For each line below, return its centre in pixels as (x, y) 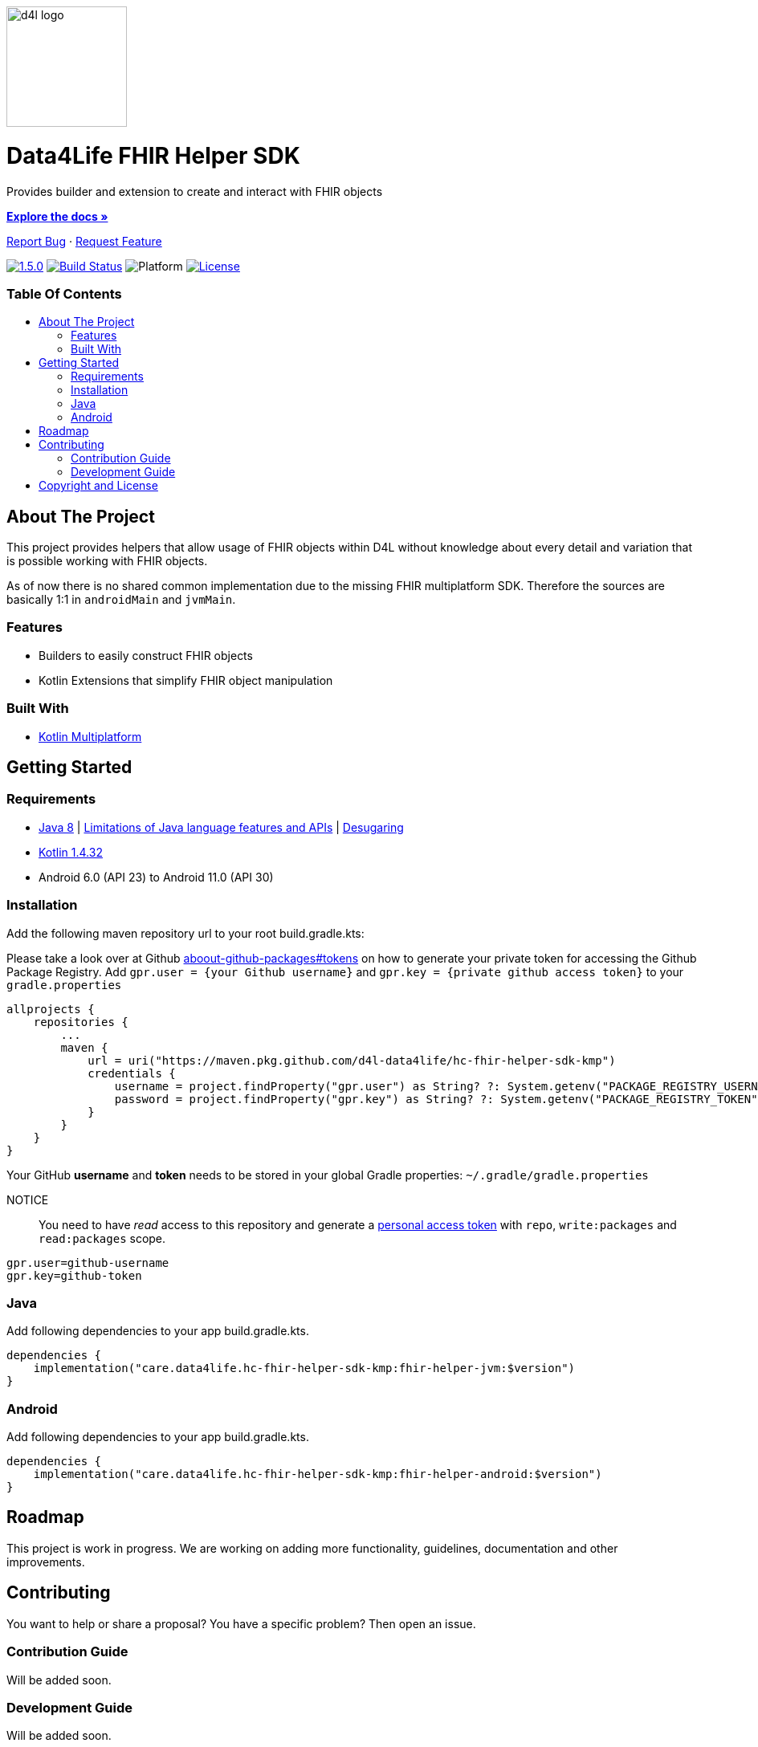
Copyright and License (98, 486)
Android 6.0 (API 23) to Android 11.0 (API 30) (156, 877)
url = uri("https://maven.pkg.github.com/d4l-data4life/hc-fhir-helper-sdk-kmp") (352, 1060)
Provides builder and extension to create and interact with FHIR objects (195, 191)
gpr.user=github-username (88, 1262)
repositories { (81, 1022)
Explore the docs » (57, 216)
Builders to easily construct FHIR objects (146, 655)
